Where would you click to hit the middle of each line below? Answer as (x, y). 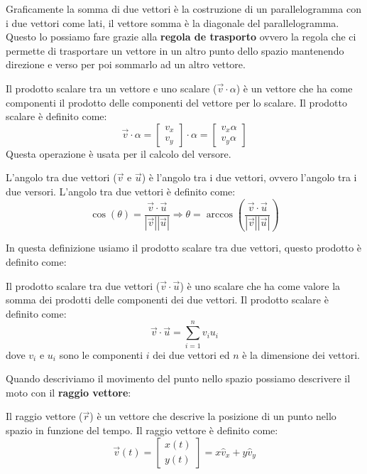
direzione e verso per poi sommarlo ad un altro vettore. (126, 64)
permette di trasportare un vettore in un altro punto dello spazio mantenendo (175, 50)
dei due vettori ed (191, 354)
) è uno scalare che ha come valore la (260, 285)
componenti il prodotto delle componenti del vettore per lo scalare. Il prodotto (176, 102)
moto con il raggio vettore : (69, 392)
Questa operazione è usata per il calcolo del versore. (119, 153)
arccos (220, 215)
